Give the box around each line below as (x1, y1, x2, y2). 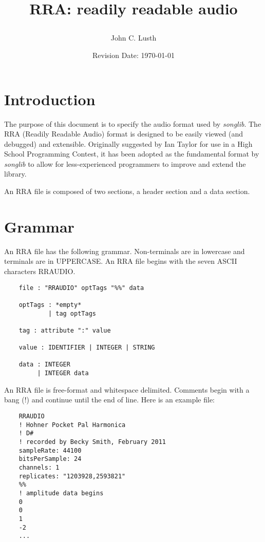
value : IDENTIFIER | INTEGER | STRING (18, 344, 155, 352)
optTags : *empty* (18, 301, 82, 308)
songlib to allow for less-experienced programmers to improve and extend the (4, 158, 246, 169)
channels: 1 (18, 463, 60, 471)
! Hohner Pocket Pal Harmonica (18, 421, 126, 429)
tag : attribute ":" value (18, 326, 111, 334)
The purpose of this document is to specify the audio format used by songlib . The (4, 118, 261, 129)
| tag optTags (48, 309, 96, 317)
